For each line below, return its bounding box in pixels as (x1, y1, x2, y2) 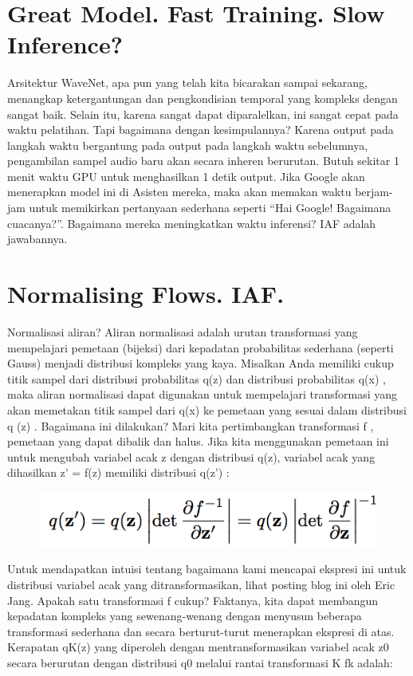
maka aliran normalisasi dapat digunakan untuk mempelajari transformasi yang (7, 386, 398, 403)
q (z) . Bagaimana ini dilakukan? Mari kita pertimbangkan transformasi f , (7, 417, 374, 434)
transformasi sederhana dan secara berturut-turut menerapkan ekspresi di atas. (7, 623, 395, 639)
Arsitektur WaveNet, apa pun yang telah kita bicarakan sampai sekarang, (7, 74, 368, 91)
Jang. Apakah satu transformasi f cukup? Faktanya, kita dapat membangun (7, 591, 379, 608)
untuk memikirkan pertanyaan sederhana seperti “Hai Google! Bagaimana (29, 199, 391, 216)
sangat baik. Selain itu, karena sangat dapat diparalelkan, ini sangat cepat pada (7, 105, 399, 122)
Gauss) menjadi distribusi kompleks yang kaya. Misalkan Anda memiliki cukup (7, 355, 394, 371)
